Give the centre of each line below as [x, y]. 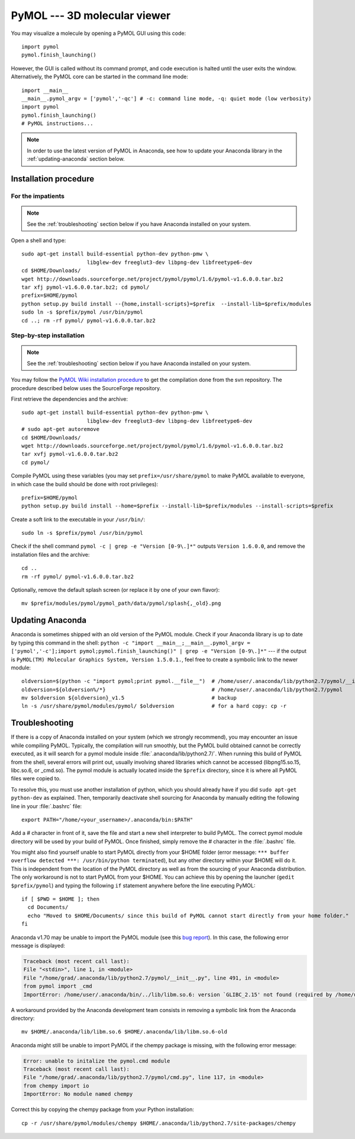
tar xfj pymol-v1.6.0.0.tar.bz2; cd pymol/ [85, 287]
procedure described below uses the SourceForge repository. [86, 388]
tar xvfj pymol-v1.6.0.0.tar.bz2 [70, 454]
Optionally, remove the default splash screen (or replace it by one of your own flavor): [115, 590]
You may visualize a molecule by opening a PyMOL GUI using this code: [99, 33]
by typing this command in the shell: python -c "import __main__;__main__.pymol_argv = [131, 643]
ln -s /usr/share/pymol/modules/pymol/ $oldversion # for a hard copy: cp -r [154, 706]
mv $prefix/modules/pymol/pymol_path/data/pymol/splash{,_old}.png [121, 604]
